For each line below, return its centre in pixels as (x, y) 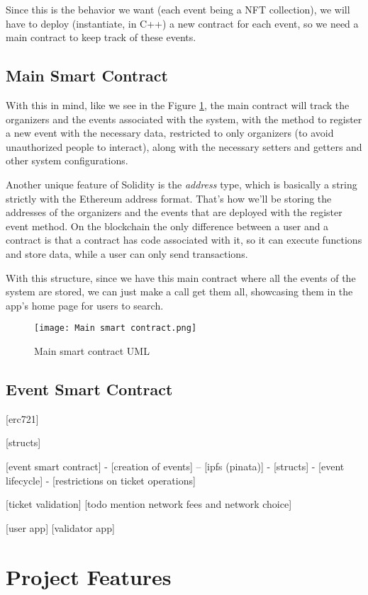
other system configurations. (67, 160)
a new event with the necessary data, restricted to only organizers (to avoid (170, 133)
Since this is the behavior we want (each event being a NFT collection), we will (178, 9)
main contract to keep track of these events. (101, 37)
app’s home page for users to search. (85, 305)
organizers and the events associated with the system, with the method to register (184, 119)
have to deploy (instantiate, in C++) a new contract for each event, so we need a (182, 23)
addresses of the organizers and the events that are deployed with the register (174, 212)
